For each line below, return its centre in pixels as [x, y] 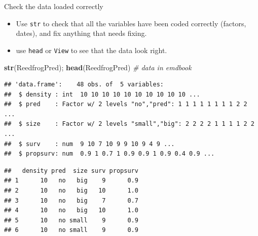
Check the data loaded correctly [54, 6]
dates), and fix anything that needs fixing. [81, 33]
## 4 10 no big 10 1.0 [71, 210]
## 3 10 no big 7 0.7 [71, 200]
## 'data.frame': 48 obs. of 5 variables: [84, 85]
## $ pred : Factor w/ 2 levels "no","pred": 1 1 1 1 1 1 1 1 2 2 [126, 104]
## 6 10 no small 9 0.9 [71, 230]
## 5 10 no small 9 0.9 [71, 220]
